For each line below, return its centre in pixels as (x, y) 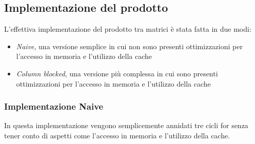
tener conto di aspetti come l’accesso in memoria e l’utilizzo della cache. (117, 135)
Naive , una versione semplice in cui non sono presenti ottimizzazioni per (129, 46)
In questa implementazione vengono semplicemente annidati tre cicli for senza (126, 125)
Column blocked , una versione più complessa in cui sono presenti (117, 73)
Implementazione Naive (54, 106)
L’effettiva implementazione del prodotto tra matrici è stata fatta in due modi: (128, 29)
